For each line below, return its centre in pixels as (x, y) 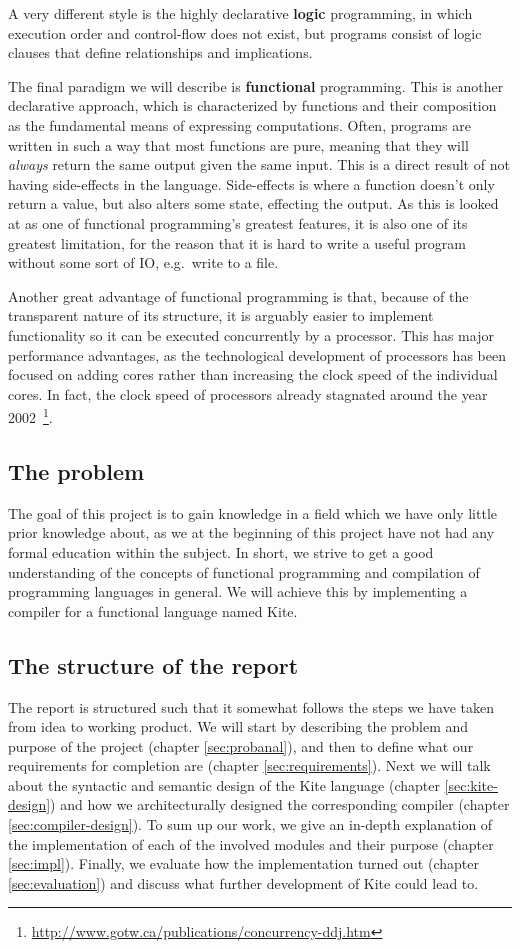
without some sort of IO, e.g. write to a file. (143, 262)
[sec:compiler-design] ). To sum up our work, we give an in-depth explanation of (250, 824)
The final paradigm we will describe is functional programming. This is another (256, 85)
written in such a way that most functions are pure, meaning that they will (238, 144)
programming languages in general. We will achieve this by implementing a (238, 591)
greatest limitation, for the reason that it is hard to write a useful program (237, 242)
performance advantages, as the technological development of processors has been (257, 354)
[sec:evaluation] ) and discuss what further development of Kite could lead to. (243, 882)
